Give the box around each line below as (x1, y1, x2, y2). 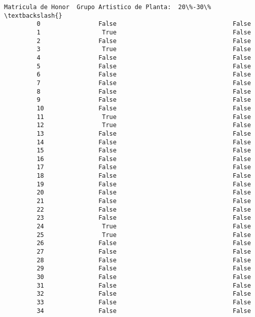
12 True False (37, 122, 251, 129)
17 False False (37, 164, 251, 171)
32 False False (37, 290, 251, 298)
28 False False (37, 256, 251, 264)
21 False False (37, 197, 251, 205)
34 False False (37, 307, 251, 314)
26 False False (37, 240, 251, 247)
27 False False (37, 248, 251, 256)
